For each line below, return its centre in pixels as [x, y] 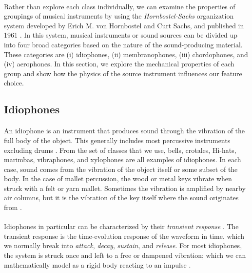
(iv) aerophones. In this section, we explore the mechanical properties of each [119, 64]
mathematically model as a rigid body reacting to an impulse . [97, 264]
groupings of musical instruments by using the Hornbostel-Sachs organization [119, 16]
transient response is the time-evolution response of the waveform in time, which [124, 236]
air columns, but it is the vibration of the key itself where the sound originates [121, 198]
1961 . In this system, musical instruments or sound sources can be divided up [121, 35]
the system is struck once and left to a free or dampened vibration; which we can [125, 255]
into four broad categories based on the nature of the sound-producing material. [123, 44]
